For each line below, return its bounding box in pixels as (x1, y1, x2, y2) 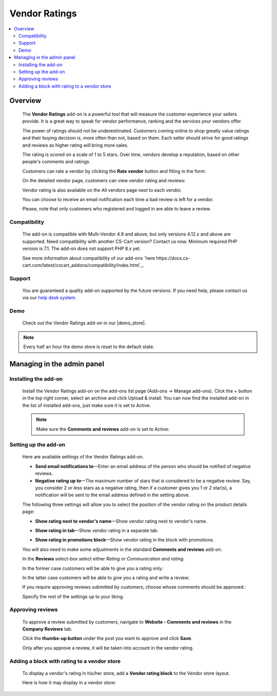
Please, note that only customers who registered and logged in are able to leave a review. (22, 206, 211, 212)
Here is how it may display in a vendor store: (22, 680, 116, 686)
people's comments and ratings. (22, 159, 91, 165)
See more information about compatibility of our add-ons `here (22, 255, 155, 261)
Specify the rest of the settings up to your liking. (22, 593, 124, 600)
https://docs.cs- (156, 255, 190, 261)
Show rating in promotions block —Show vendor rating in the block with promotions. (35, 537, 214, 543)
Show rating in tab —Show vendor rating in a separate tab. (35, 527, 159, 533)
